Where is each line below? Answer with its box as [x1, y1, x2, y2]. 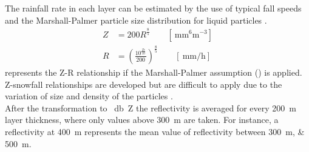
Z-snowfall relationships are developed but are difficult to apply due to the [5, 78, 282, 90]
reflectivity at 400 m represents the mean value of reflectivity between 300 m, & [5, 125, 305, 137]
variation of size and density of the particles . [5, 90, 173, 102]
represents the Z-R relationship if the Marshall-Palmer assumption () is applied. [5, 65, 302, 78]
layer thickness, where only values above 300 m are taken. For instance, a [5, 113, 279, 126]
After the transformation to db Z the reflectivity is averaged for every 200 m [5, 101, 296, 114]
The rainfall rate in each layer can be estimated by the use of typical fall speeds [5, 2, 302, 14]
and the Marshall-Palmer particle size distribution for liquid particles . [5, 13, 267, 26]
